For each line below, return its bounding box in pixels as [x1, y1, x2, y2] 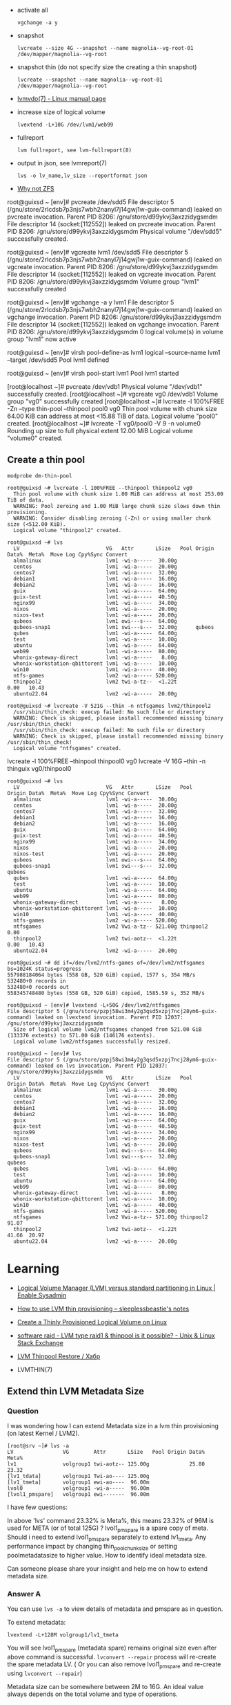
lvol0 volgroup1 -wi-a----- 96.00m [7, 1485, 150, 1492]
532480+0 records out [7, 983, 70, 990]
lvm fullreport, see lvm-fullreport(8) [17, 147, 132, 154]
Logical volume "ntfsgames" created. [13, 745, 122, 751]
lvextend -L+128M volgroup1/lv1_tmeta [7, 1632, 119, 1639]
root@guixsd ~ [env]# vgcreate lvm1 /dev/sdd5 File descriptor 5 [7, 248, 188, 256]
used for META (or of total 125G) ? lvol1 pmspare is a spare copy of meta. [7, 1524, 209, 1534]
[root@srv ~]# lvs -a [7, 1443, 70, 1450]
